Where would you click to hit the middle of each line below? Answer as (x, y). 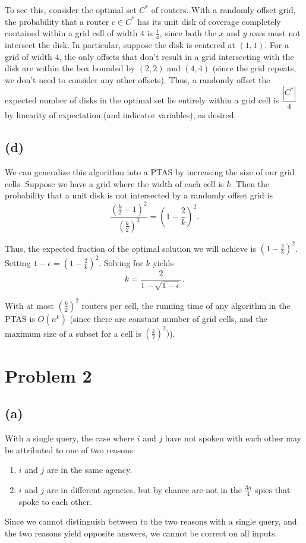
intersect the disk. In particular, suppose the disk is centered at (120, 45)
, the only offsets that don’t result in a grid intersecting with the (176, 56)
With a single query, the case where (70, 438)
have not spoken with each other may (233, 438)
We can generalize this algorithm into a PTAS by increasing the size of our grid (150, 172)
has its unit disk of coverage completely (209, 21)
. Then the (250, 183)
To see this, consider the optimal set (71, 10)
